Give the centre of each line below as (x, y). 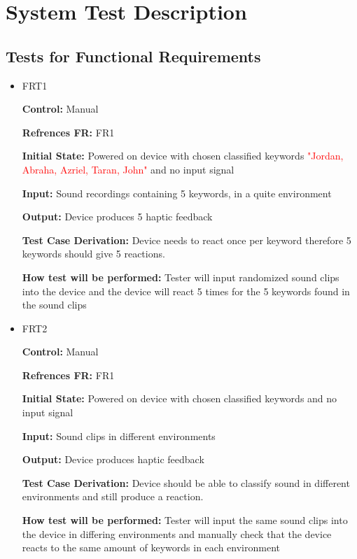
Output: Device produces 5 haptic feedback (117, 217)
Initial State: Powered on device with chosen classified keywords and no (180, 398)
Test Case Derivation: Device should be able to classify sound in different (186, 482)
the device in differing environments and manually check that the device (177, 533)
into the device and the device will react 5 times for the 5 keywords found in (186, 291)
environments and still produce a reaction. (113, 496)
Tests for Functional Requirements (133, 56)
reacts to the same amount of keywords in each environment (151, 547)
